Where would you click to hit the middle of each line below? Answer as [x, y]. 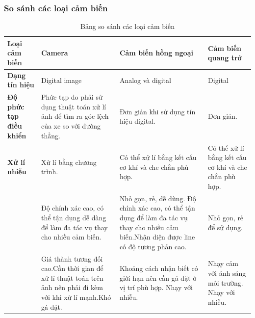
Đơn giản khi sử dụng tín [157, 111]
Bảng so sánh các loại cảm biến [127, 26]
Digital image [61, 80]
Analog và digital [145, 80]
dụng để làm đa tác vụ [153, 217]
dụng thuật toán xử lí [74, 106]
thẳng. [51, 135]
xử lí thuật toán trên [72, 278]
